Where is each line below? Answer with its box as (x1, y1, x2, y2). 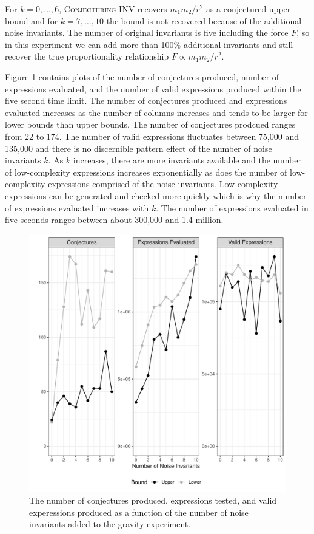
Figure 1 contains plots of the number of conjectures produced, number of (5, 70, 279, 83)
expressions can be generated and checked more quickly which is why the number (5, 189, 307, 202)
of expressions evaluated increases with (5, 201, 149, 214)
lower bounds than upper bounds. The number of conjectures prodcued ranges (5, 118, 296, 131)
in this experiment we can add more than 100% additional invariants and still (5, 38, 293, 50)
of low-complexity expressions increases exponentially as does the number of (5, 165, 287, 178)
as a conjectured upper (205, 2, 291, 15)
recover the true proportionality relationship (5, 50, 169, 63)
